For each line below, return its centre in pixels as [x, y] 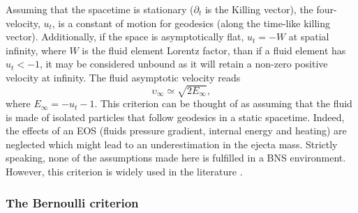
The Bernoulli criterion [72, 202]
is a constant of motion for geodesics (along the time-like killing [194, 23]
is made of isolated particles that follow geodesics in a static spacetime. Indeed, [175, 117]
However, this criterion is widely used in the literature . [124, 172]
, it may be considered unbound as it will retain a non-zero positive [184, 64]
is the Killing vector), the [259, 9]
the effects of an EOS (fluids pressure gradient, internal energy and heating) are [176, 131]
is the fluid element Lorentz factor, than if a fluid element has [214, 50]
